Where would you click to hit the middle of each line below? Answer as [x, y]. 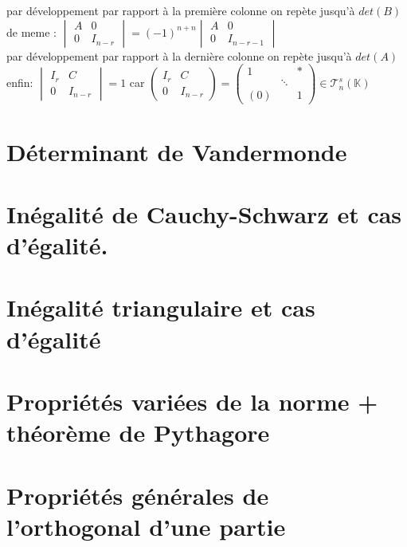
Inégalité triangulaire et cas [161, 307]
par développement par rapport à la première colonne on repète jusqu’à [181, 10]
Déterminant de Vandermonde [177, 151]
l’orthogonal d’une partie [146, 526]
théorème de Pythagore [138, 433]
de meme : [31, 31]
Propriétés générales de [138, 495]
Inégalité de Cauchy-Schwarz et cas [204, 213]
